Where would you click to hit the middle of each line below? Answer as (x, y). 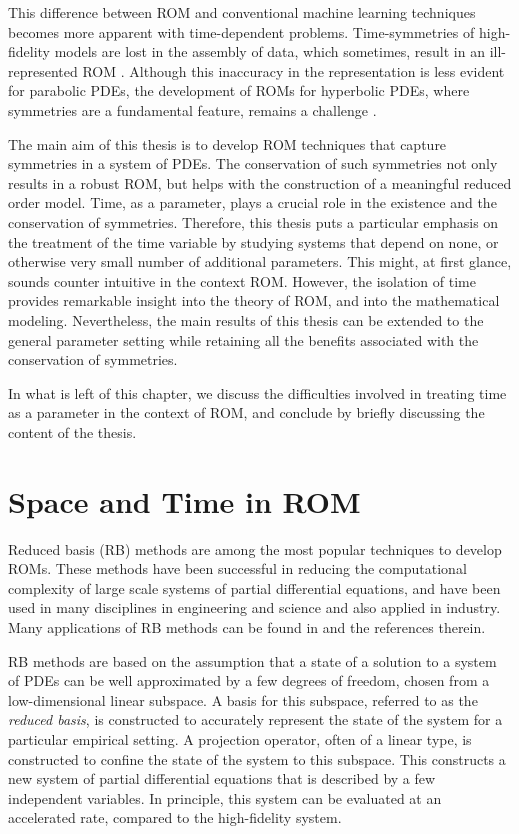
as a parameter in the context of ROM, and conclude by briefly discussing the (246, 412)
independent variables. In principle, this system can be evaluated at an (225, 797)
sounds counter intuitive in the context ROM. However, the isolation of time (242, 280)
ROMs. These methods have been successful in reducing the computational (237, 568)
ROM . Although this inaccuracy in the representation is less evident (293, 70)
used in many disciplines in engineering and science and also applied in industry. (254, 607)
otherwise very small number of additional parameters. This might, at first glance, (260, 261)
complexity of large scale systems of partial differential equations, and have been (254, 587)
